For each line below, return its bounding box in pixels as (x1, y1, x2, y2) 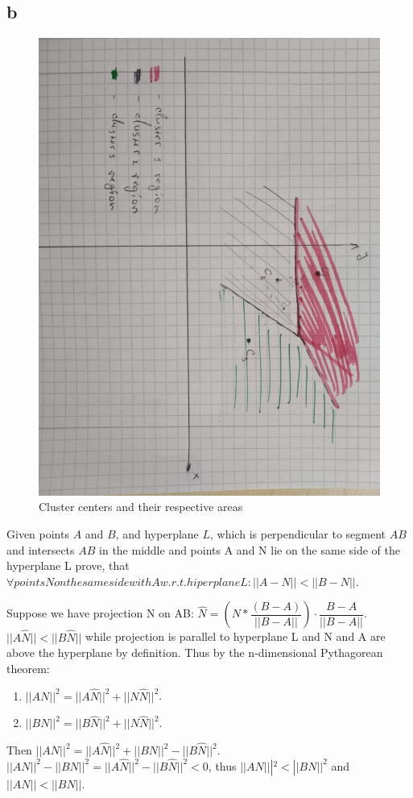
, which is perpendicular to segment (210, 525, 386, 542)
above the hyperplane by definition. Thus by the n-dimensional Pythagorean (6, 644, 383, 661)
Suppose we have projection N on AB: (6, 605, 194, 621)
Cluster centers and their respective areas (39, 498, 243, 515)
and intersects (6, 541, 75, 558)
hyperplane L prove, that (6, 557, 130, 574)
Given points (6, 525, 69, 542)
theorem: (6, 659, 50, 676)
